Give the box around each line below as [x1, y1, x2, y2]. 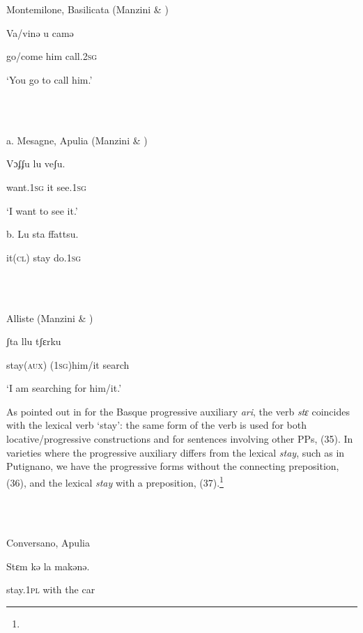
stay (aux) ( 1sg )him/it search [6, 357, 130, 372]
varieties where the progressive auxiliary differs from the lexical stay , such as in [6, 445, 345, 459]
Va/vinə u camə [6, 25, 74, 40]
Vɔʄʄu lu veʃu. [6, 156, 65, 171]
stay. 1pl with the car [6, 582, 95, 597]
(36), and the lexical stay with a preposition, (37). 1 [6, 473, 224, 489]
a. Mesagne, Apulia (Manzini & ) [6, 132, 148, 147]
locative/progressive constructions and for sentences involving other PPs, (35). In [6, 432, 353, 446]
